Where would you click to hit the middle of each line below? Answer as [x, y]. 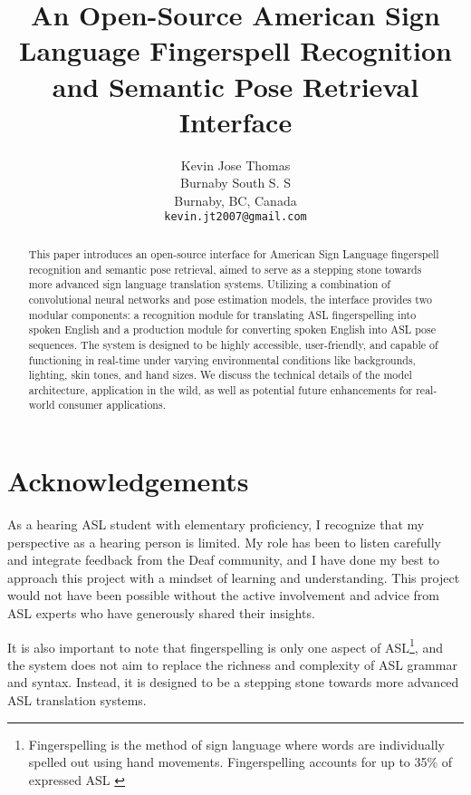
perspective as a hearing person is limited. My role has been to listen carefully [224, 542]
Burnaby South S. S [235, 183]
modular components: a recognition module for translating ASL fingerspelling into [222, 314]
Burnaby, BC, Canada [235, 200]
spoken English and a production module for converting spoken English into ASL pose [232, 330]
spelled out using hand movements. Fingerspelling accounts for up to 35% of [240, 762]
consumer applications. [112, 405]
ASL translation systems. [77, 700]
